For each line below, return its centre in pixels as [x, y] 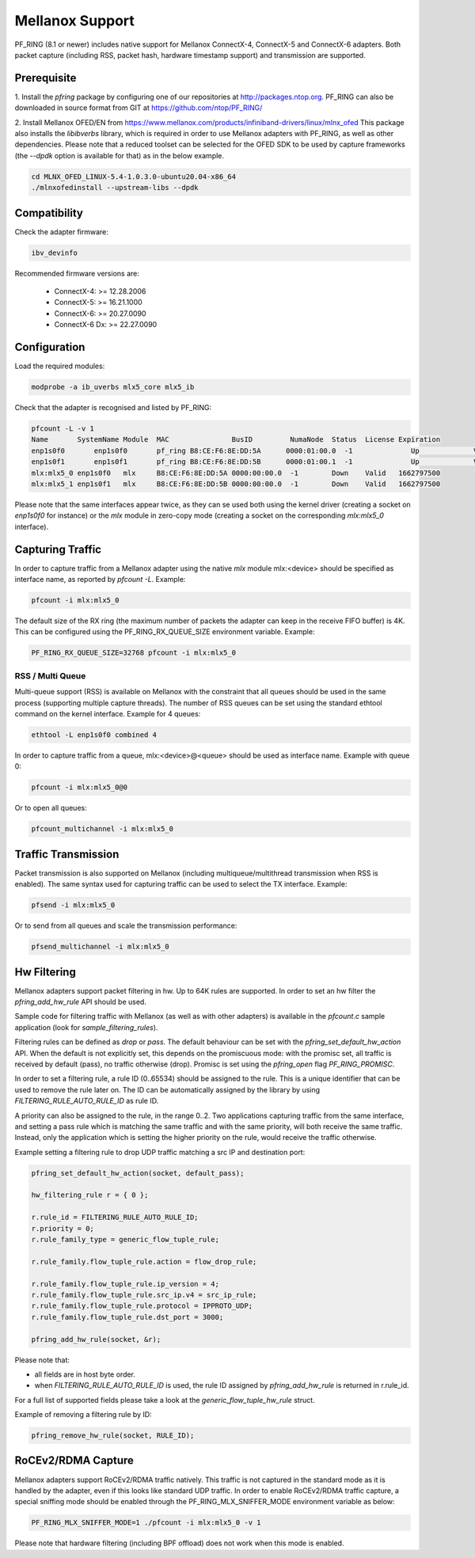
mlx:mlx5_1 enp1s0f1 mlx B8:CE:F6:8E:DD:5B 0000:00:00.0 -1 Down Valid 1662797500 [236, 484]
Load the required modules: [60, 366]
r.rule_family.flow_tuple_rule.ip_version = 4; [125, 1284]
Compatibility [49, 213]
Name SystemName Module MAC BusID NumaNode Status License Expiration [236, 440]
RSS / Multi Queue [50, 675]
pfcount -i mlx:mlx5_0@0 [80, 787]
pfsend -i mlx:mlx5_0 [73, 905]
